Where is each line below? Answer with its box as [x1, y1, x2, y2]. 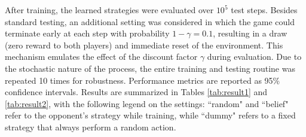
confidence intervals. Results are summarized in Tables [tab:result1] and [5, 86, 268, 98]
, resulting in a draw [213, 27, 287, 39]
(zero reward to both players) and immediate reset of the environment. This [5, 38, 283, 51]
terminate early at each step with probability [5, 27, 170, 39]
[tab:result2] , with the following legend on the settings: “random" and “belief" [5, 97, 289, 109]
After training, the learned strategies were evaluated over [5, 4, 214, 16]
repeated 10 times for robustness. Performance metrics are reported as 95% [5, 74, 280, 86]
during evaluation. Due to [207, 50, 302, 63]
